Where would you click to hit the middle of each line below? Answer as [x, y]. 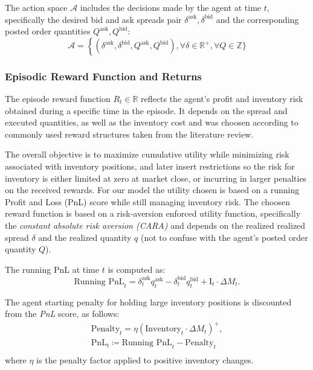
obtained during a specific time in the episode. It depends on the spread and [146, 110]
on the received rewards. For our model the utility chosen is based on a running [152, 190]
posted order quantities [48, 31]
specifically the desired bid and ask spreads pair [93, 19]
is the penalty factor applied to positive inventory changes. [145, 360]
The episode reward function [58, 98]
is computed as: [137, 269]
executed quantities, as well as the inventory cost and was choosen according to [152, 122]
